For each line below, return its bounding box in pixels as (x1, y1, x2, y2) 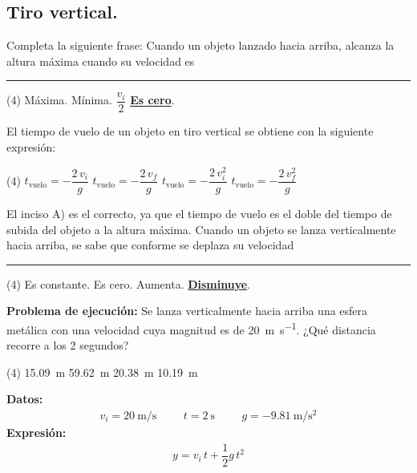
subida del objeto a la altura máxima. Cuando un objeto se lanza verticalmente (6, 220, 396, 237)
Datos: (6, 390, 43, 407)
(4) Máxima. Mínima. (6, 91, 112, 108)
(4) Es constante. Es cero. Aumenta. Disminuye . (6, 275, 251, 292)
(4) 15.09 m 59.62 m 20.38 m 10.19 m (6, 363, 198, 380)
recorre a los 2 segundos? (6, 337, 129, 354)
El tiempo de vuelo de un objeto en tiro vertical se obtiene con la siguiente (6, 123, 374, 139)
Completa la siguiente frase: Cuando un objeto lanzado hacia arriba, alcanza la (6, 37, 395, 54)
